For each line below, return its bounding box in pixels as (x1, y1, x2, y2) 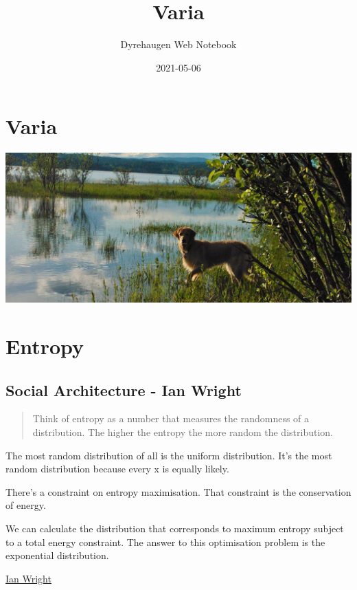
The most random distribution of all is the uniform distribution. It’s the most (5, 448, 332, 462)
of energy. (5, 498, 46, 512)
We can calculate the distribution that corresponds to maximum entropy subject (5, 521, 344, 536)
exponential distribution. (5, 548, 109, 562)
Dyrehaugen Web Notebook (120, 37, 237, 52)
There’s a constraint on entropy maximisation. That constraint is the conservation (5, 484, 352, 499)
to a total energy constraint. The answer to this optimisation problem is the (5, 534, 325, 549)
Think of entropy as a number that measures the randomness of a (32, 411, 310, 426)
